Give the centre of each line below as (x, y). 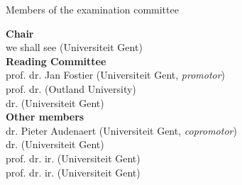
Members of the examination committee (92, 9)
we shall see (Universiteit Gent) (74, 47)
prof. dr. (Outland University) (71, 88)
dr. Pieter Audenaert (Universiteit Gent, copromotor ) (121, 130)
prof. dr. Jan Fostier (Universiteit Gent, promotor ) (116, 75)
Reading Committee (56, 61)
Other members (45, 117)
